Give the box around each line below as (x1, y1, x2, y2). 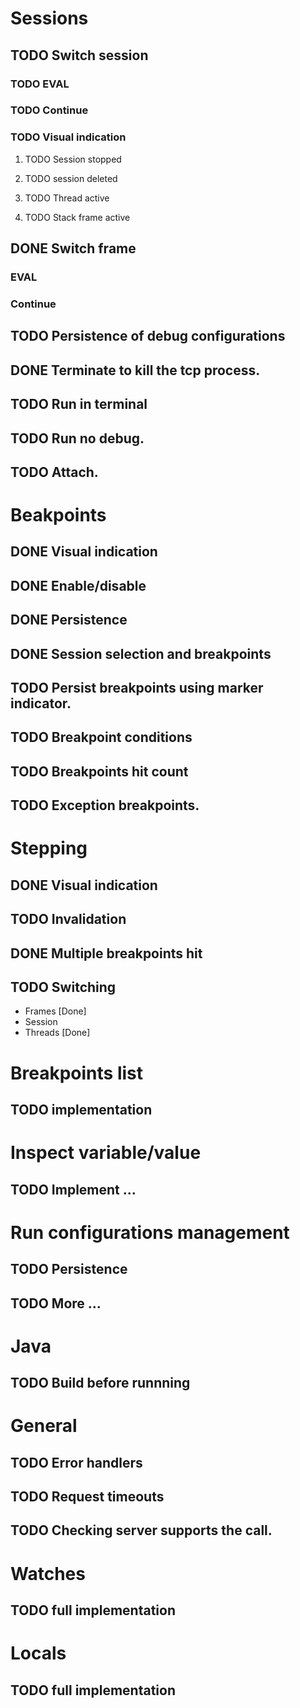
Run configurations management (10, 1221, 290, 1244)
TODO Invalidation (10, 911, 127, 928)
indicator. (10, 695, 72, 712)
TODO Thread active (24, 192, 110, 204)
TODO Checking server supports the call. (10, 1522, 273, 1539)
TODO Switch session (10, 47, 149, 64)
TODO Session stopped (24, 153, 122, 165)
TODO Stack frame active (24, 211, 131, 223)
